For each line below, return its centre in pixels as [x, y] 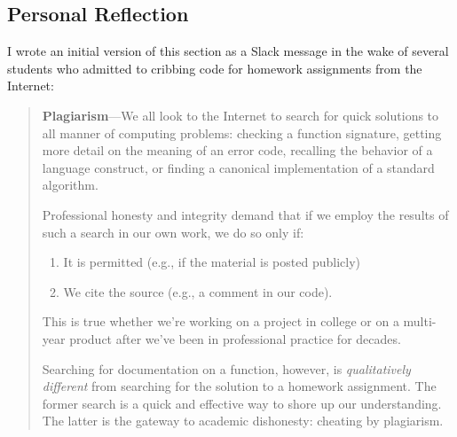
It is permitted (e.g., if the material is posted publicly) [212, 262]
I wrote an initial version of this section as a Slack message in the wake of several [228, 51]
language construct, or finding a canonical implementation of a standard [238, 167]
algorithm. [70, 185]
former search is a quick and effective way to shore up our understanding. [242, 403]
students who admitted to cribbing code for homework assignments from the [215, 68]
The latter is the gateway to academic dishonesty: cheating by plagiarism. [243, 421]
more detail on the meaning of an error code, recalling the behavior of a [237, 150]
